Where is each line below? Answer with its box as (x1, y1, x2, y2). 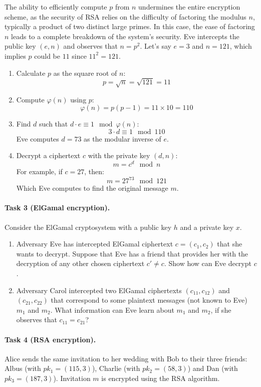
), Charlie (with (92, 363, 140, 373)
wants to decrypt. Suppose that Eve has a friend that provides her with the (16, 248, 248, 259)
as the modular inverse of (84, 133, 161, 144)
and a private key (180, 221, 234, 232)
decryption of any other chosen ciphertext (16, 258, 145, 269)
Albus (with (5, 363, 41, 373)
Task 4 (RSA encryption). (5, 334, 96, 344)
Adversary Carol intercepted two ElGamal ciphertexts (16, 285, 182, 295)
